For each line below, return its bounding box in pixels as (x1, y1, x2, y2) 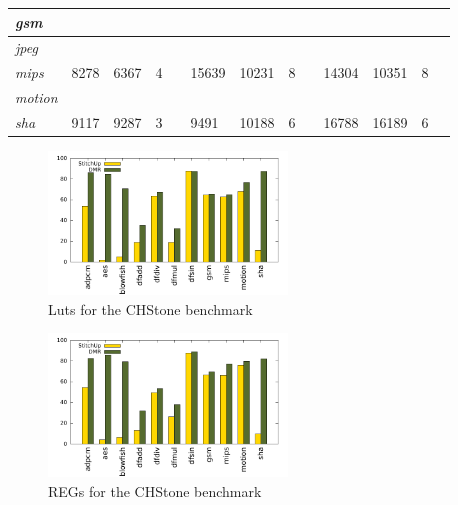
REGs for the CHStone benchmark (48, 480, 262, 501)
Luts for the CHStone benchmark (48, 298, 253, 319)
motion (15, 87, 58, 108)
